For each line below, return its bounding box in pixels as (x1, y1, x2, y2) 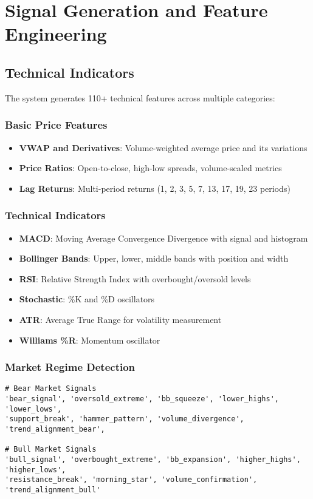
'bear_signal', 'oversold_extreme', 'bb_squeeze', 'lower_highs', (5, 395, 280, 404)
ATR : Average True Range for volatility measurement (19, 313, 222, 325)
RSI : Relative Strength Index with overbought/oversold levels (19, 272, 251, 285)
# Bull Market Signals (5, 445, 97, 454)
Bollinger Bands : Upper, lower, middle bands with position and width (19, 252, 289, 265)
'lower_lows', (5, 404, 62, 413)
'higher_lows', (5, 465, 66, 474)
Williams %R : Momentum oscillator (19, 333, 160, 346)
